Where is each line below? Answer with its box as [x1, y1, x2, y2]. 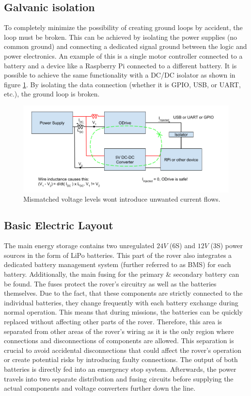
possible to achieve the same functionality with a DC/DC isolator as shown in [4, 70, 235, 80]
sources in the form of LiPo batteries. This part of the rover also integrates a [4, 250, 232, 260]
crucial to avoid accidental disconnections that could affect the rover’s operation [4, 345, 241, 355]
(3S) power [210, 240, 243, 251]
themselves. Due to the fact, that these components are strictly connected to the [4, 288, 243, 298]
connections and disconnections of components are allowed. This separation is [4, 335, 234, 346]
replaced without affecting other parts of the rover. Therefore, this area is [4, 316, 222, 326]
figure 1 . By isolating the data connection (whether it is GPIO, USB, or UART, [4, 79, 241, 89]
